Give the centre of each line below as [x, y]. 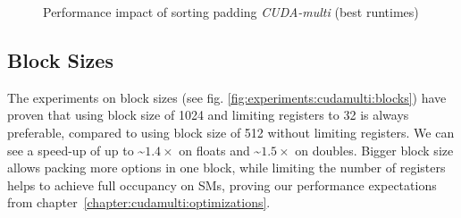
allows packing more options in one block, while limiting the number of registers [226, 168]
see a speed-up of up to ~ [76, 150]
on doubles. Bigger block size [374, 150]
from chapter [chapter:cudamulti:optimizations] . [139, 202]
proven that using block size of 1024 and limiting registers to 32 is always [208, 115]
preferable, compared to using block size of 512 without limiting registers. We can [231, 132]
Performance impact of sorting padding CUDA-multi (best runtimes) [231, 12]
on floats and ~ [220, 150]
